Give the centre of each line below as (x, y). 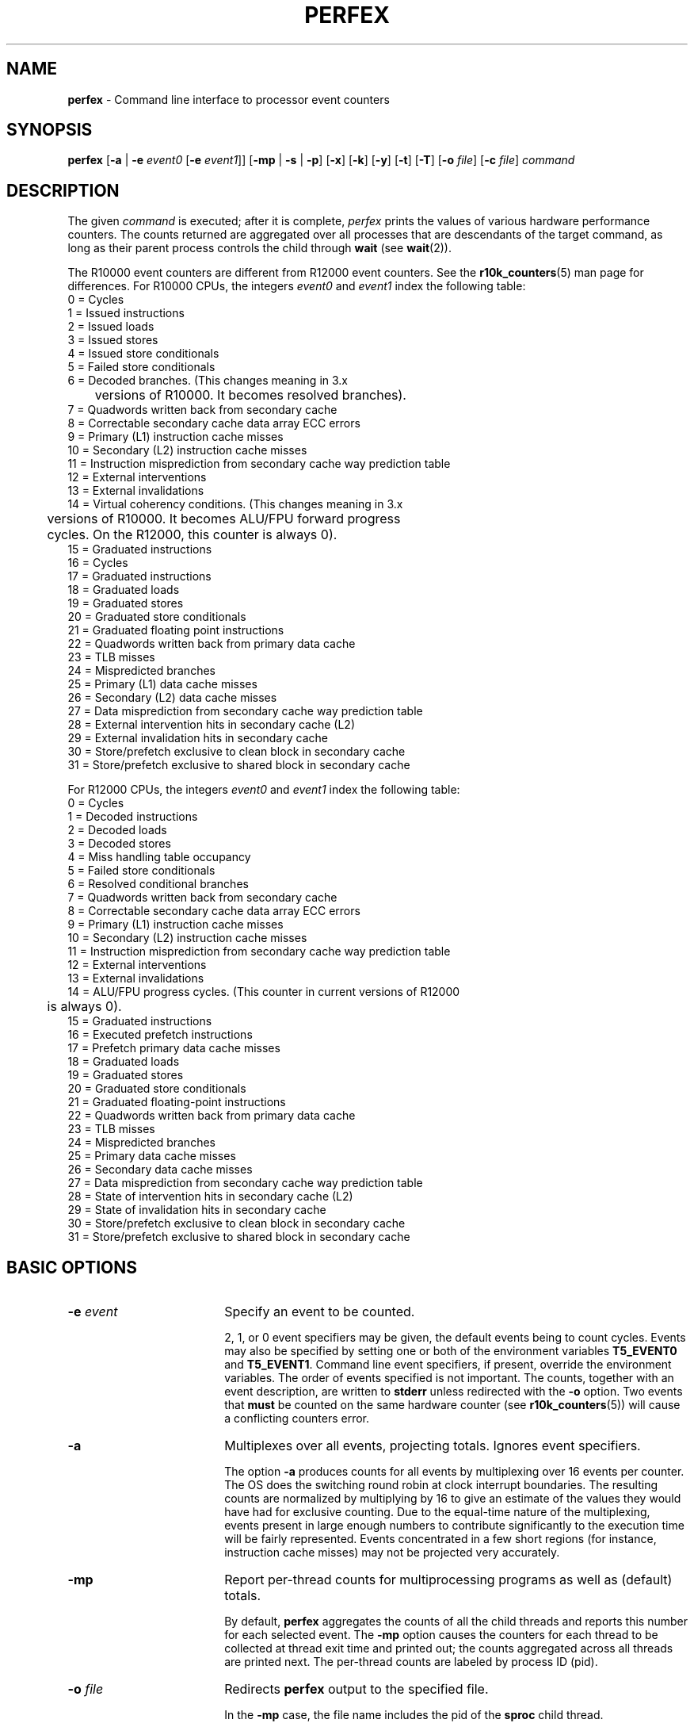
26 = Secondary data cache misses (160, 1170)
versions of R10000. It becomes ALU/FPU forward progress (224, 519)
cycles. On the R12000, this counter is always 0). (192, 535)
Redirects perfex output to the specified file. (357, 1689)
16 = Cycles (98, 563)
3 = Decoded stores (119, 844)
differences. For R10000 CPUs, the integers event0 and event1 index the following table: (297, 286)
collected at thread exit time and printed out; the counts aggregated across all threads (449, 1648)
